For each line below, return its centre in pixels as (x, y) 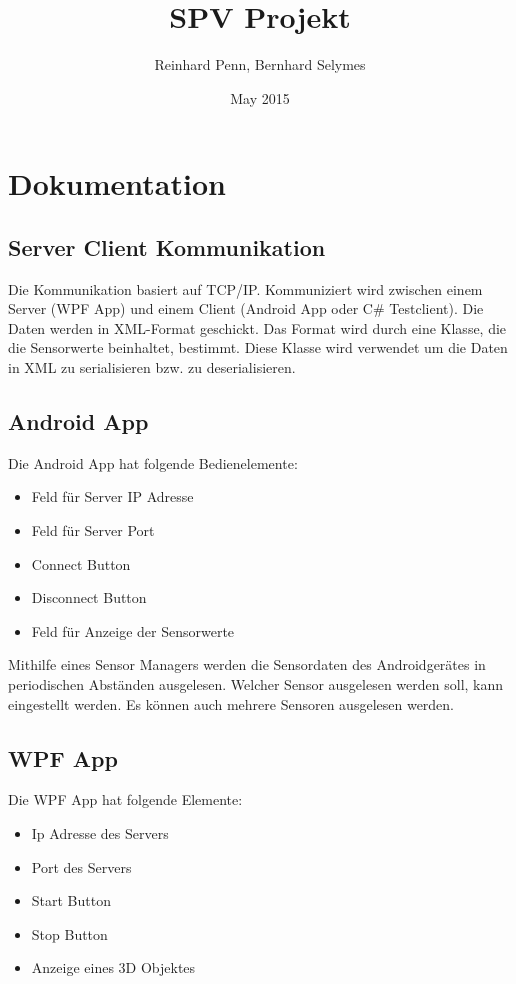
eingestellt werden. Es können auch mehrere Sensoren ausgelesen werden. (231, 703)
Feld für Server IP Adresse (112, 496)
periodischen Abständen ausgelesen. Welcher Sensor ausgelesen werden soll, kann (256, 684)
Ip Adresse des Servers (100, 833)
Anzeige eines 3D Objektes (113, 967)
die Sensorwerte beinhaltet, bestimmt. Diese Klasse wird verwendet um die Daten (258, 347)
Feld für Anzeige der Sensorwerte (133, 630)
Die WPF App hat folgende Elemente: (125, 799)
